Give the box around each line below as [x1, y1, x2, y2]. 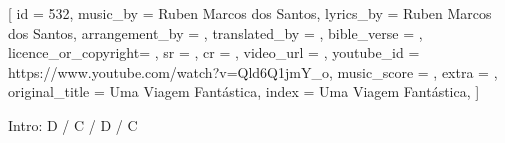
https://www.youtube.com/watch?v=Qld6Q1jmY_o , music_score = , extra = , [8, 61, 498, 82]
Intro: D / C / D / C [8, 114, 138, 135]
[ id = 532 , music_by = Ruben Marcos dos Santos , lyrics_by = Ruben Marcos [8, 3, 492, 23]
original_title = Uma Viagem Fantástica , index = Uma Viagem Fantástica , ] [8, 81, 480, 102]
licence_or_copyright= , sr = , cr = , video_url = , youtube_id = [8, 42, 420, 63]
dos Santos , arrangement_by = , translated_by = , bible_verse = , [8, 22, 423, 43]
